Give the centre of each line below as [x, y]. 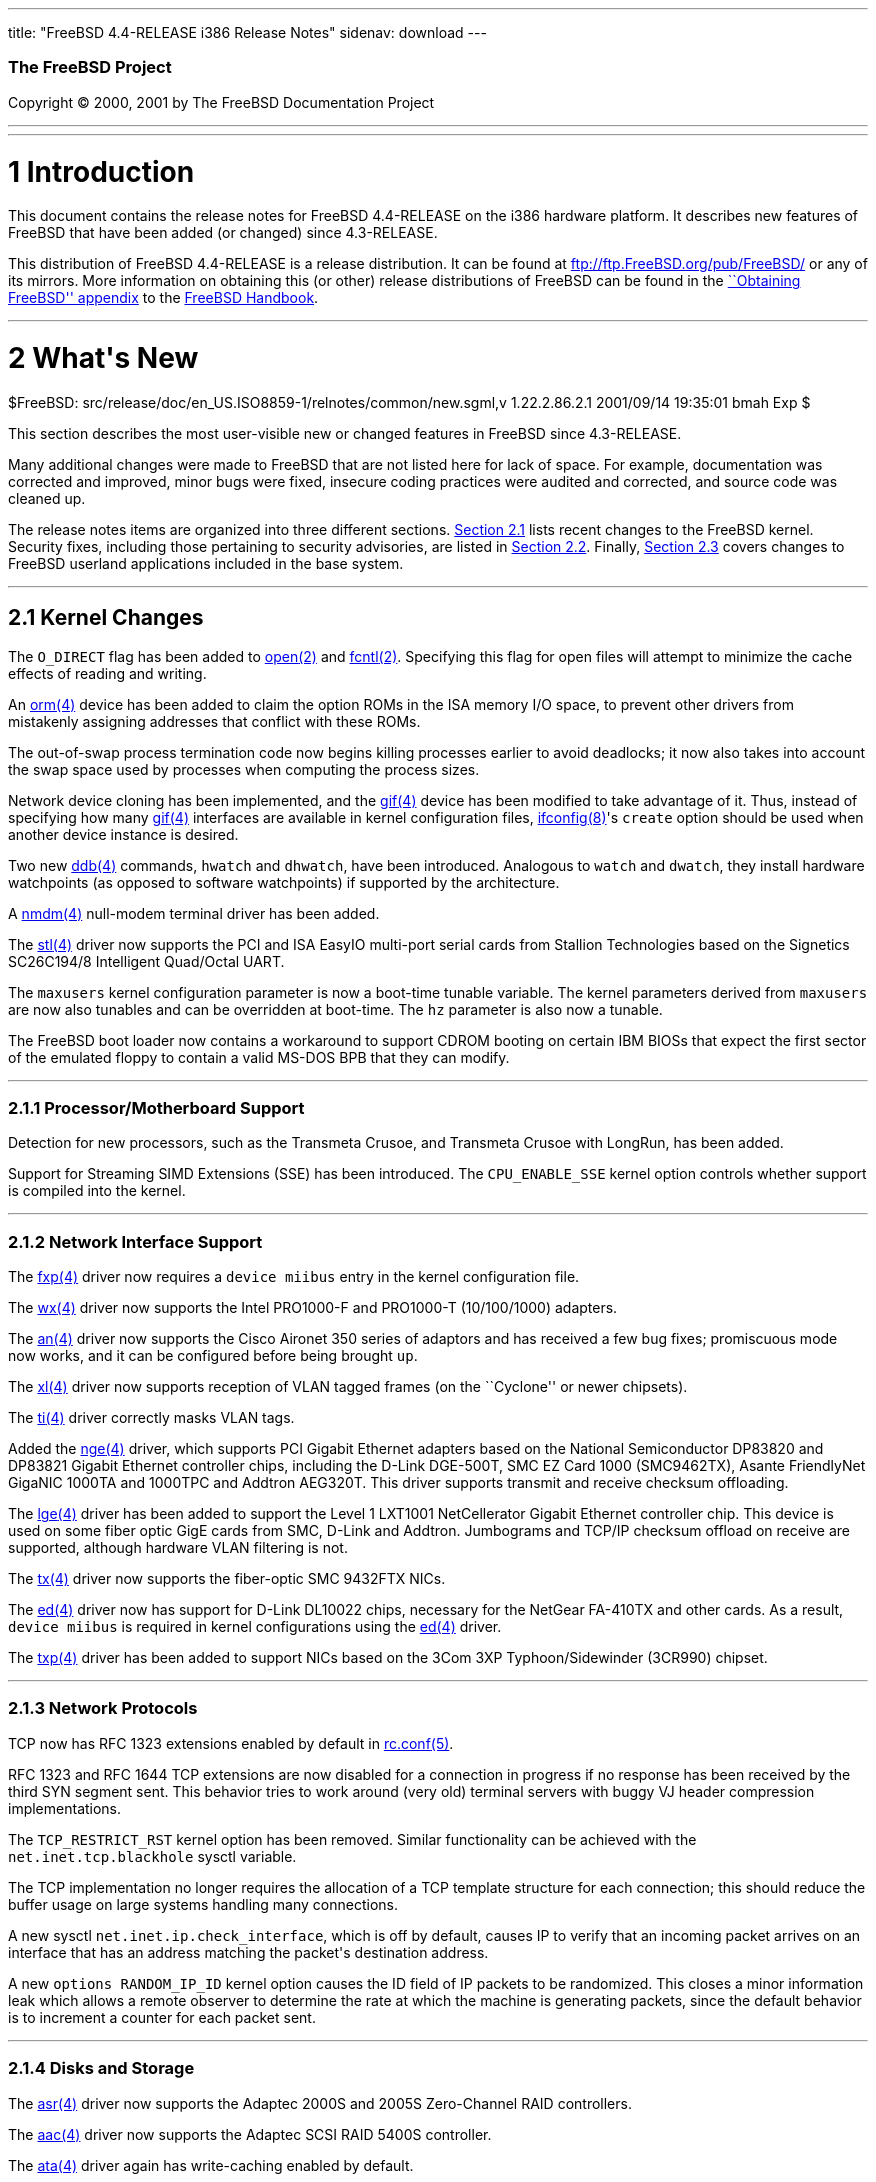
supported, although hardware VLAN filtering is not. [178, 1548]
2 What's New [103, 358]
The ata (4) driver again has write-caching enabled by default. [211, 2165]
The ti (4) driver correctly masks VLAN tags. [151, 1418]
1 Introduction [101, 171]
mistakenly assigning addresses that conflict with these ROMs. [214, 721]
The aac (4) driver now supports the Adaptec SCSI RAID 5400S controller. [250, 2134]
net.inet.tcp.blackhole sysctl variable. [152, 1856]
